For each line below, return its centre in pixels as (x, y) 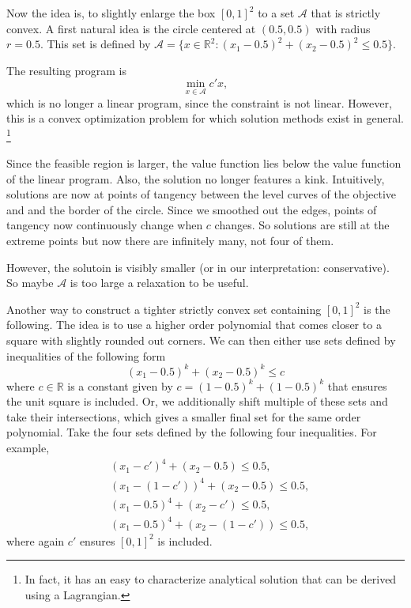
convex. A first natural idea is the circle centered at (131, 28)
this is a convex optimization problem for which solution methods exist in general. (205, 118)
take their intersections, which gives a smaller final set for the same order (184, 416)
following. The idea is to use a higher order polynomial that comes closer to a (194, 325)
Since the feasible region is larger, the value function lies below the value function (204, 163)
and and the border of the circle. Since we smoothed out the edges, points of (192, 209)
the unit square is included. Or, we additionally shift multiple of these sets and (197, 401)
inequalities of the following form (86, 355)
